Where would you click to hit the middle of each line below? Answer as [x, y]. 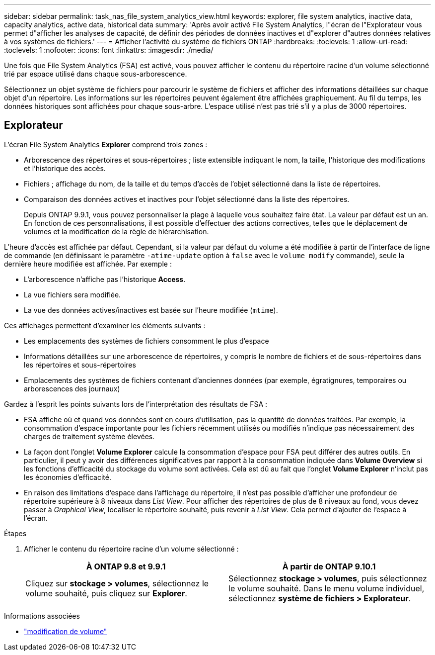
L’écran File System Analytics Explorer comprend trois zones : [106, 144]
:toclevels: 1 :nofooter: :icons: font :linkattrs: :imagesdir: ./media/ [109, 50]
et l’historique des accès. [65, 168]
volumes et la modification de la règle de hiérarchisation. [116, 231]
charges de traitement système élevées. [89, 436]
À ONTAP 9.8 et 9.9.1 [126, 566]
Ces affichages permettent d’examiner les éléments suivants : [105, 325]
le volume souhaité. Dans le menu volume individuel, [326, 588]
